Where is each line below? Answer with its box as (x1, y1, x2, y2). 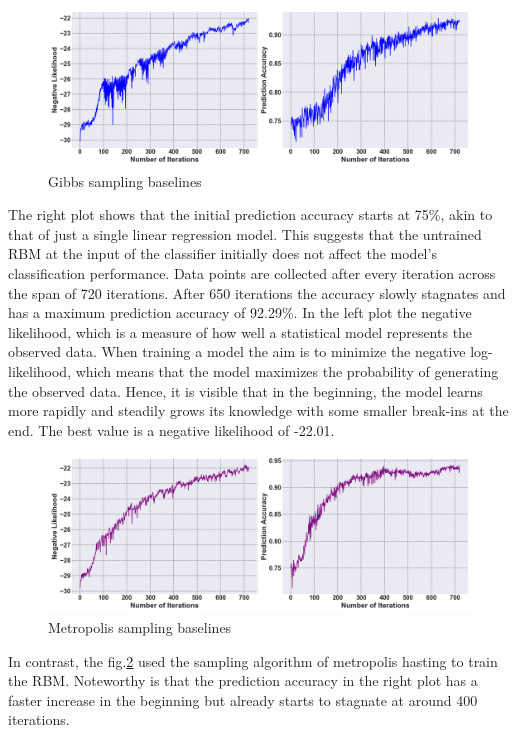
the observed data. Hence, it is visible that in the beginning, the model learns (8, 380, 483, 401)
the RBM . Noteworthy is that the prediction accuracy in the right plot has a (8, 670, 478, 691)
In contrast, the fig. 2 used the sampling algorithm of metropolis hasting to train (8, 650, 498, 671)
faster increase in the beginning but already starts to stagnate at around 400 (8, 689, 478, 710)
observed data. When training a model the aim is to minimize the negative (8, 341, 466, 362)
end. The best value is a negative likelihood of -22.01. (8, 419, 335, 440)
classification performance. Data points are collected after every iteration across (8, 262, 496, 283)
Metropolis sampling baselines (48, 616, 232, 637)
